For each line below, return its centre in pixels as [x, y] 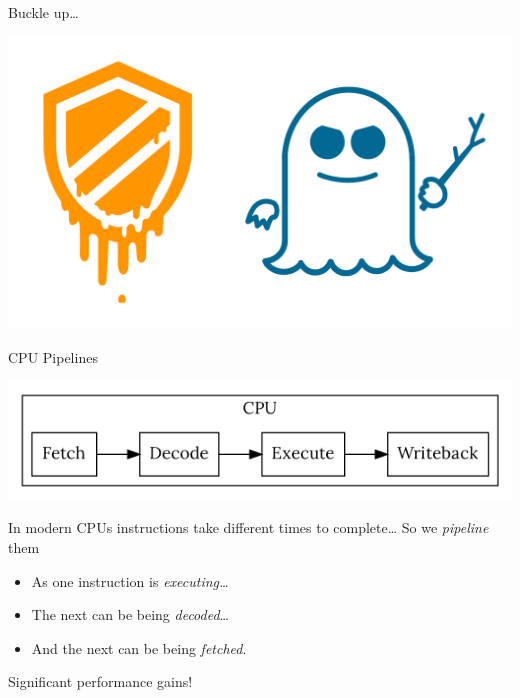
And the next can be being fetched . [139, 647]
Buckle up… [43, 12]
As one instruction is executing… [130, 580]
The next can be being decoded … [130, 614]
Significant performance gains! [100, 681]
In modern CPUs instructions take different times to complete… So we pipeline [248, 527]
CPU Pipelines [53, 356]
